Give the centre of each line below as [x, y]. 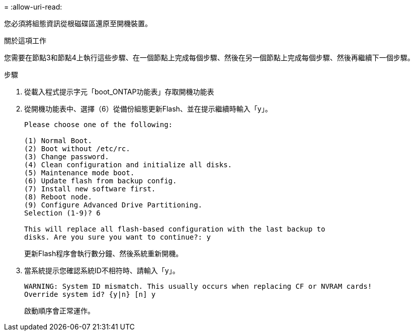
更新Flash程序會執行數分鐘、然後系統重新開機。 [104, 253]
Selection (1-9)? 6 [62, 213]
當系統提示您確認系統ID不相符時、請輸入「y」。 [102, 270]
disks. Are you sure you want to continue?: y [117, 237]
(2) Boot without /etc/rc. [77, 149]
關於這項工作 [25, 40]
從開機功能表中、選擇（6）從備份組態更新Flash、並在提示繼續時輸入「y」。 [148, 109]
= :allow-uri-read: [33, 7]
